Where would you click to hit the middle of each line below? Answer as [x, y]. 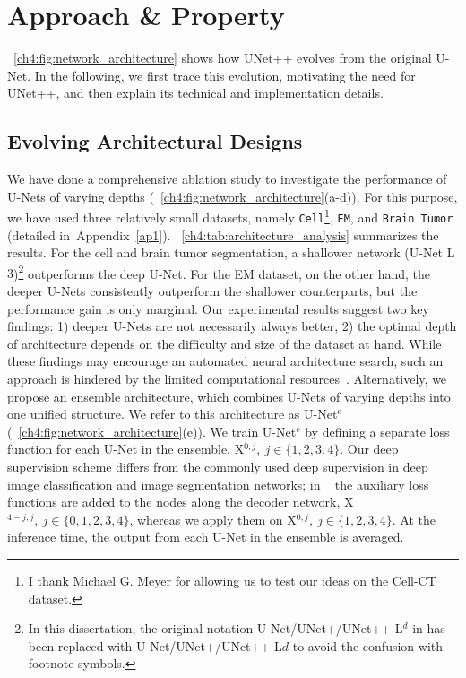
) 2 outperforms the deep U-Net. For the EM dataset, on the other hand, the [222, 272]
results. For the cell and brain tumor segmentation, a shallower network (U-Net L [231, 252]
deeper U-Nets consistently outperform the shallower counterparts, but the [212, 291]
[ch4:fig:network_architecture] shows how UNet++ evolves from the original [223, 58]
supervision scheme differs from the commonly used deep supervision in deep [218, 466]
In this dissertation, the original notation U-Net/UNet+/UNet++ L [216, 628]
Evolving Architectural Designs [155, 141]
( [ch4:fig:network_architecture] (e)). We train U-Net [152, 431]
